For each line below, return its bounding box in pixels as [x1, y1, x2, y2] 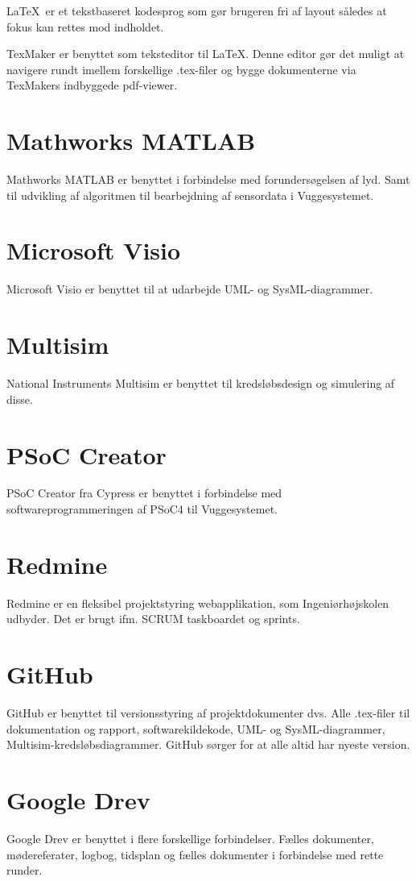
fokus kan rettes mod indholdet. [6, 18, 164, 35]
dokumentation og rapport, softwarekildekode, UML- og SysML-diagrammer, [6, 720, 385, 737]
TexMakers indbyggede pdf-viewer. [6, 77, 178, 94]
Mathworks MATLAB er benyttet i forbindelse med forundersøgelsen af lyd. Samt [6, 171, 410, 188]
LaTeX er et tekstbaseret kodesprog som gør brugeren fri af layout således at [6, 2, 387, 19]
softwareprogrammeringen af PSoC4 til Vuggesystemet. [6, 501, 278, 517]
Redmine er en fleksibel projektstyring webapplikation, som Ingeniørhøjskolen [6, 594, 389, 611]
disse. [6, 390, 33, 407]
